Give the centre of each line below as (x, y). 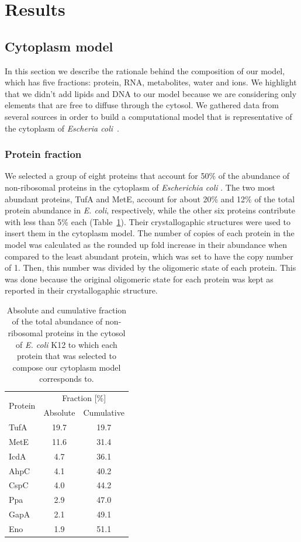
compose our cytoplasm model (67, 367)
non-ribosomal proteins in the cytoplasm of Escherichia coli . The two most (140, 187)
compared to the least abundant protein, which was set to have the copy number (149, 256)
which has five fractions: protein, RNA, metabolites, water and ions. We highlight (151, 82)
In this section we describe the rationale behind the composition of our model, (145, 70)
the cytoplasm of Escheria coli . (62, 128)
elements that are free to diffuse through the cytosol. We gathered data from (142, 105)
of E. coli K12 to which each (67, 344)
